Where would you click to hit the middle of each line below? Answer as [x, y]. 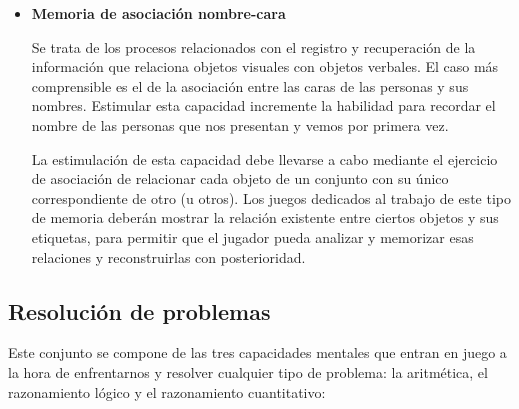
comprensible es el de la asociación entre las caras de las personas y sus [250, 85]
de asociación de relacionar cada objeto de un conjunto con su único [240, 178]
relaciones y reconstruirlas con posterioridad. [168, 256]
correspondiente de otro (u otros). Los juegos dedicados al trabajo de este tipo [271, 197]
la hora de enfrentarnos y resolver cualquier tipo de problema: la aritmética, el [248, 371]
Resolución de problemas [139, 310]
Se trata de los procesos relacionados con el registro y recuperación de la [253, 46]
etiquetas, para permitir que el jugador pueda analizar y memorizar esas [252, 236]
